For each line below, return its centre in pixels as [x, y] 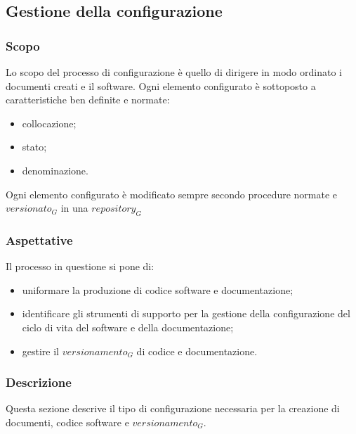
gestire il [41, 351]
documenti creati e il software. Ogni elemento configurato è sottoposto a [161, 85]
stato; [34, 147]
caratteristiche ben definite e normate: [88, 100]
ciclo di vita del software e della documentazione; [128, 327]
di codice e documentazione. [197, 351]
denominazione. [55, 170]
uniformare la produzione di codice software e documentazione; [158, 289]
